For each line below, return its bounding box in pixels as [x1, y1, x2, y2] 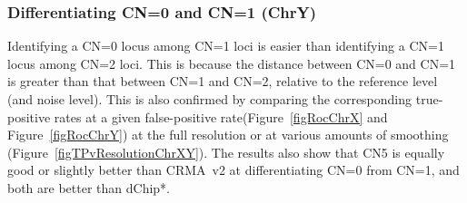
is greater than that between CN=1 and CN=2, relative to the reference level [7, 72, 438, 91]
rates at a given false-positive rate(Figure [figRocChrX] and [54, 107, 388, 126]
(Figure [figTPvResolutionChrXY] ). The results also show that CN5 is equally [7, 142, 445, 161]
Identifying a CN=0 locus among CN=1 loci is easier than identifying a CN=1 [7, 36, 444, 55]
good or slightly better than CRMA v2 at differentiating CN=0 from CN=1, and [7, 160, 460, 179]
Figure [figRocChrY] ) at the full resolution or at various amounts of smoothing [7, 125, 449, 144]
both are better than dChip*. [7, 178, 171, 197]
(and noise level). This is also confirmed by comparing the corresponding [7, 90, 412, 108]
